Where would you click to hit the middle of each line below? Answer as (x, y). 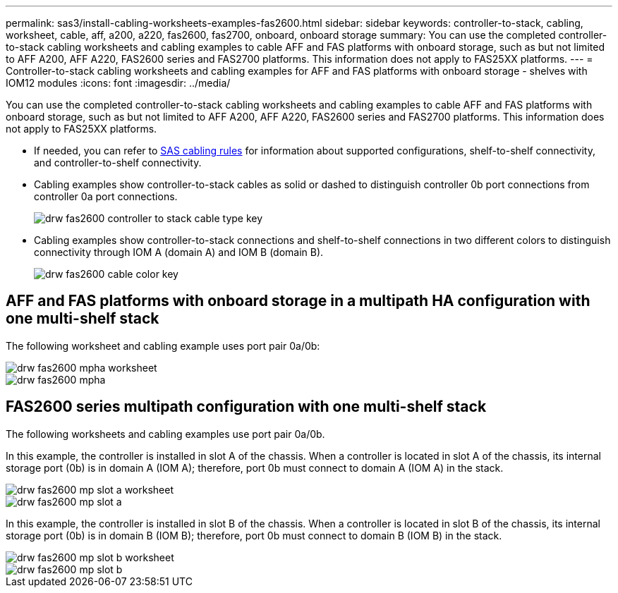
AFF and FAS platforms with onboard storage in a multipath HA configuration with (298, 301)
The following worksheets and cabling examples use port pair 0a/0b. (165, 434)
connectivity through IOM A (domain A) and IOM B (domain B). (179, 252)
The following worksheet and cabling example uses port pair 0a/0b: (163, 346)
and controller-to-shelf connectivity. (118, 163)
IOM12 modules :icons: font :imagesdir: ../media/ (118, 83)
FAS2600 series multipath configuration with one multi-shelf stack (246, 407)
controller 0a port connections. (106, 196)
